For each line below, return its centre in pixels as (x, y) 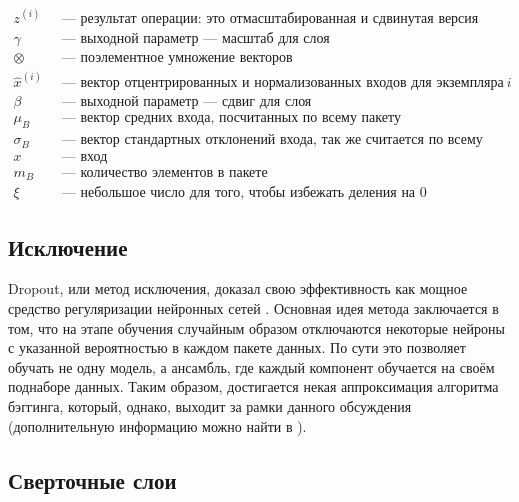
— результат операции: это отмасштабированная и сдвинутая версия (270, 18)
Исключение (68, 246)
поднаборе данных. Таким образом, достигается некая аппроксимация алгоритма (253, 386)
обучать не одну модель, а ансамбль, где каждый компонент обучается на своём (251, 366)
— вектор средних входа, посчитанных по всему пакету (231, 118)
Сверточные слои (92, 479)
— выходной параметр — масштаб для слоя (195, 38)
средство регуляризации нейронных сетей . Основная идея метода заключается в (253, 307)
